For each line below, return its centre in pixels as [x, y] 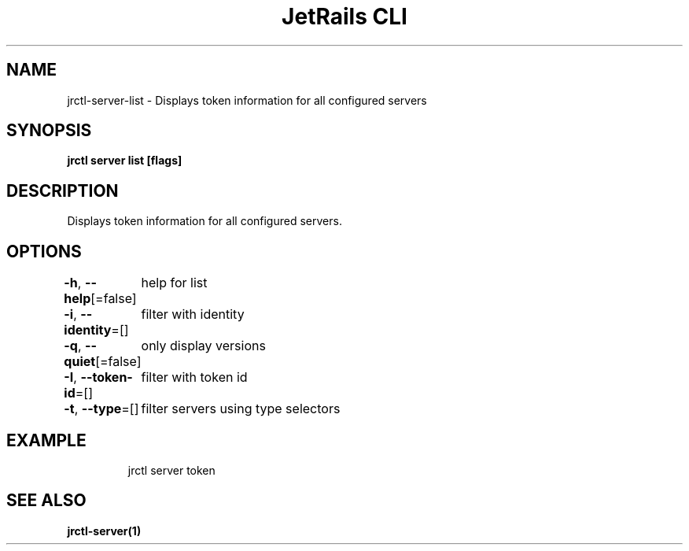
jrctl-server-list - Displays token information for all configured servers [247, 100]
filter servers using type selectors [241, 409]
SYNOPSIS [49, 131]
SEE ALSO [46, 501]
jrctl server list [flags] [125, 161]
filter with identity [193, 314]
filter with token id [194, 377]
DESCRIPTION [63, 190]
